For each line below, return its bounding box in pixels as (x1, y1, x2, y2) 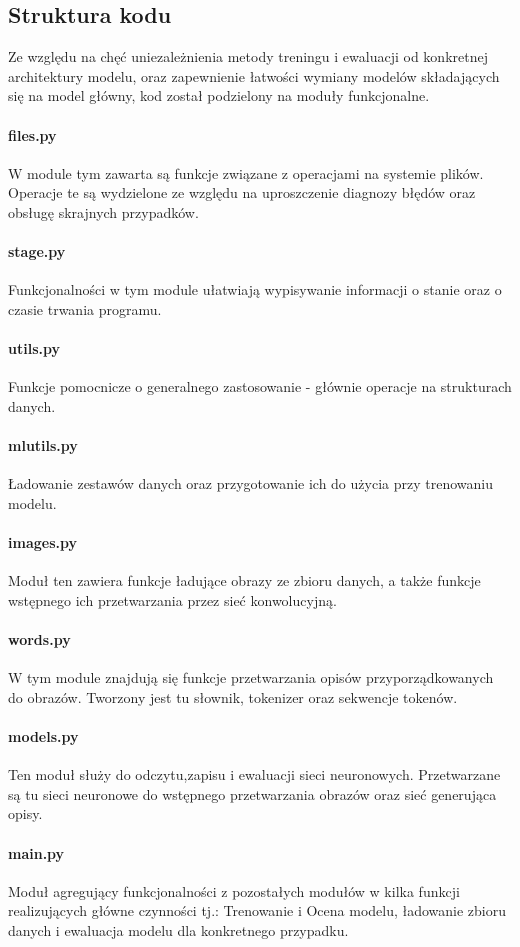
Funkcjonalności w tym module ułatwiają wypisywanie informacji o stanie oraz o (8, 279, 502, 300)
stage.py (8, 241, 66, 262)
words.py (8, 629, 71, 650)
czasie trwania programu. (8, 298, 162, 319)
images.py (8, 532, 77, 553)
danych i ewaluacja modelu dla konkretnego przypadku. (8, 920, 349, 941)
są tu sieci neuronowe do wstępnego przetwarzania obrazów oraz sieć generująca (8, 783, 497, 804)
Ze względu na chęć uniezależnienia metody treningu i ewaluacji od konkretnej (8, 46, 488, 67)
